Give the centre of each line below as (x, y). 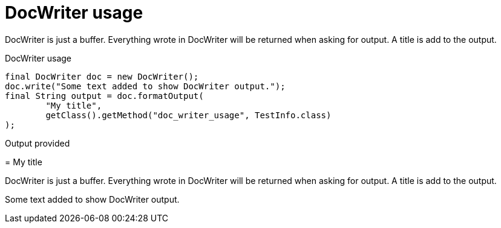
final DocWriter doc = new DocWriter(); (102, 76)
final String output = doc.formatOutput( (104, 96)
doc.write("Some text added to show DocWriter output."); (145, 86)
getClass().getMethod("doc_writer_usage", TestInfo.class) (188, 115)
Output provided (38, 143)
